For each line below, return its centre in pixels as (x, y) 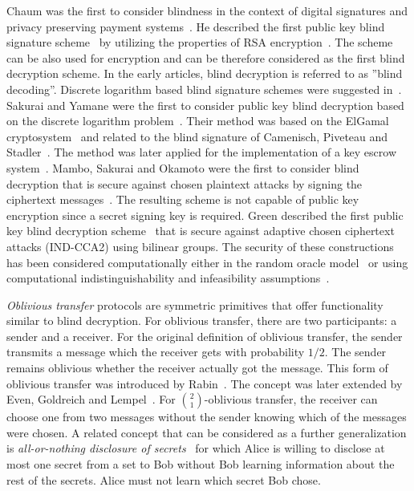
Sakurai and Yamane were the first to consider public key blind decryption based (205, 105)
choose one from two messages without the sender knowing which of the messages (207, 417)
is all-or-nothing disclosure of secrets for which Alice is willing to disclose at (196, 448)
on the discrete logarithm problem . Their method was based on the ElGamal (198, 121)
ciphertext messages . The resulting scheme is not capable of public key (183, 199)
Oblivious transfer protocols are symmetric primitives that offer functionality (195, 304)
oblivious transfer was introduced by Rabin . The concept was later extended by (205, 383)
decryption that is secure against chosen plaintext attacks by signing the (185, 183)
